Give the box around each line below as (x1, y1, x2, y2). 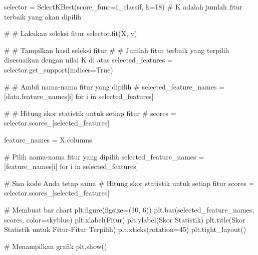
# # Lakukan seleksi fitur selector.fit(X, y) (4, 28, 137, 38)
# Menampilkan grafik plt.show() (4, 240, 107, 251)
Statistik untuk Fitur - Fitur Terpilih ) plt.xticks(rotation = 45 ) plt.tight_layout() (4, 224, 246, 234)
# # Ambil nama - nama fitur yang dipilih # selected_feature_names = (4, 81, 225, 91)
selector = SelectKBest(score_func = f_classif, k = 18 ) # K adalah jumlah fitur (4, 1, 242, 11)
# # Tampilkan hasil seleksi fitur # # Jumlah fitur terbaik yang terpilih (4, 44, 229, 55)
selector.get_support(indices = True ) (4, 64, 113, 74)
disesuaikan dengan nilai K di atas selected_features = (4, 54, 173, 65)
